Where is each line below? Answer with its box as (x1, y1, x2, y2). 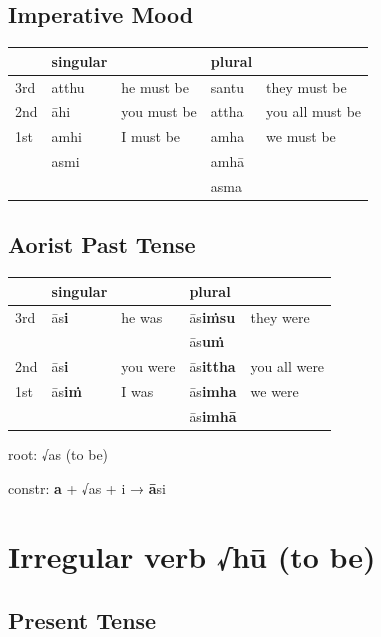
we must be (266, 126, 336, 147)
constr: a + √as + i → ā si (8, 477, 166, 498)
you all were (250, 356, 325, 377)
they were (250, 306, 310, 327)
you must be (121, 101, 197, 122)
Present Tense (8, 604, 157, 635)
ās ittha (189, 356, 236, 377)
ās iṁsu (189, 306, 236, 327)
